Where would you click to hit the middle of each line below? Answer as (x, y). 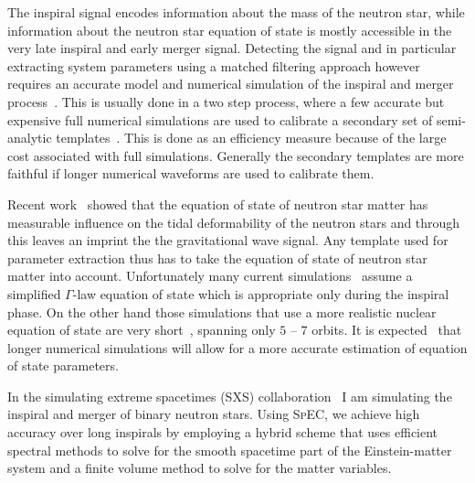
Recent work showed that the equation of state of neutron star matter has (218, 204)
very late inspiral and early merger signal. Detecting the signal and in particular (232, 48)
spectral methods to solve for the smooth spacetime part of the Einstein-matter (230, 450)
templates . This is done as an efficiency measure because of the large (251, 138)
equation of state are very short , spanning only (142, 330)
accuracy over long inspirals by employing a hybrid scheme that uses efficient (223, 432)
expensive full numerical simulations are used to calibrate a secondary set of (220, 119)
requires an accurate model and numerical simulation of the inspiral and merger (231, 84)
